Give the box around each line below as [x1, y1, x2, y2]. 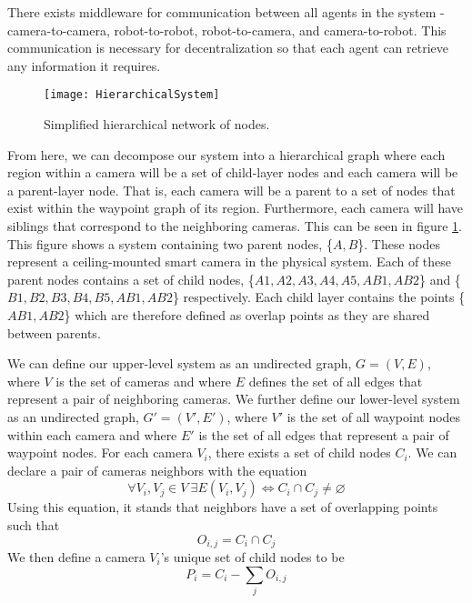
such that [7, 515, 60, 534]
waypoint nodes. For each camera [7, 443, 193, 462]
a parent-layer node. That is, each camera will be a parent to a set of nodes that [7, 180, 456, 199]
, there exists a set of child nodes [207, 443, 391, 462]
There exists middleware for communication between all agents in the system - [7, 3, 445, 21]
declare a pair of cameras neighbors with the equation [7, 460, 307, 479]
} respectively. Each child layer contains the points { [172, 287, 466, 307]
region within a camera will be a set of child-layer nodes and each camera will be [7, 163, 458, 182]
